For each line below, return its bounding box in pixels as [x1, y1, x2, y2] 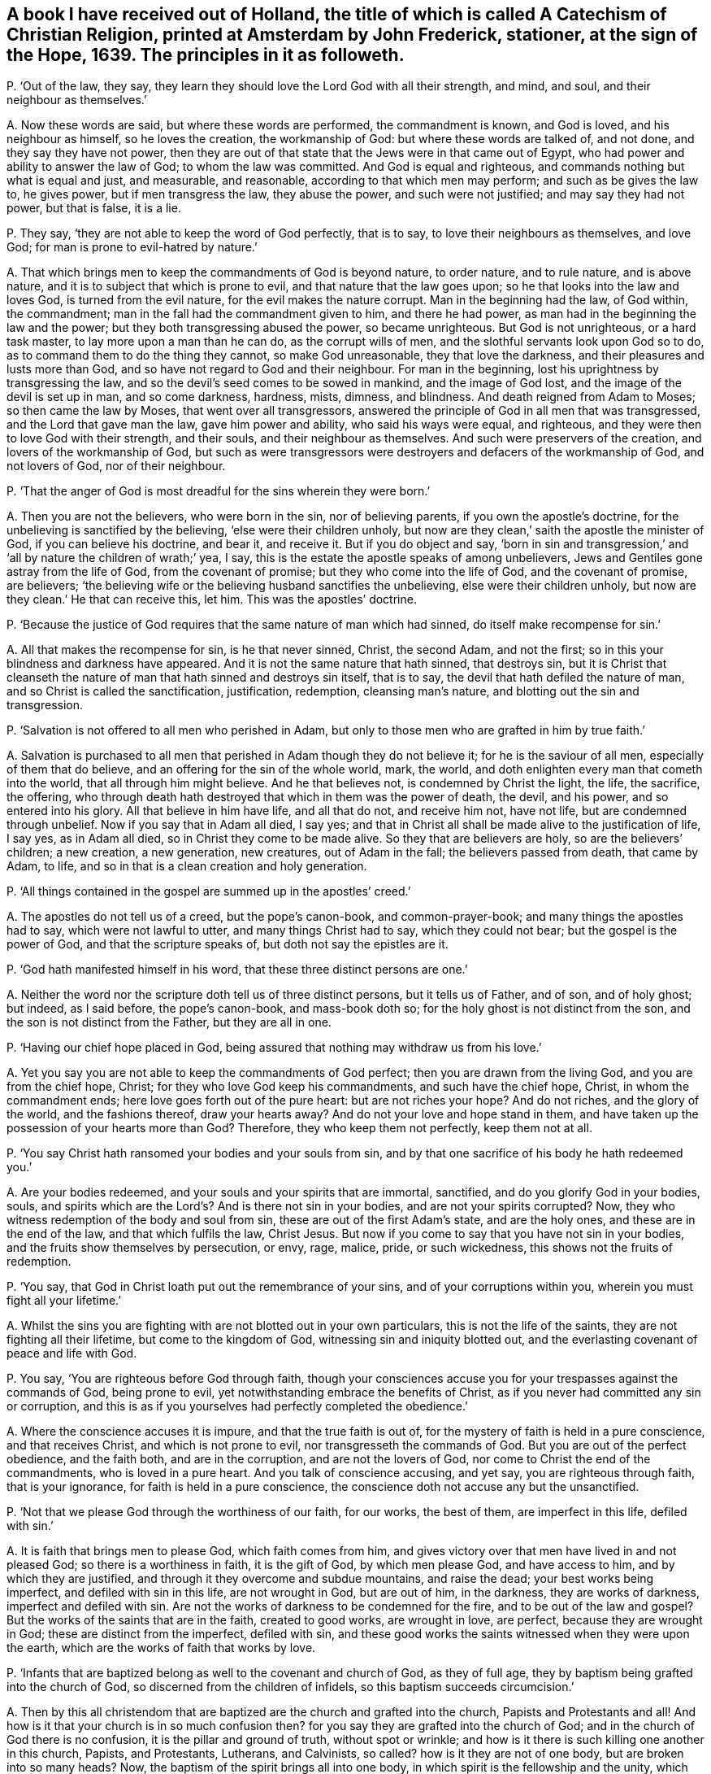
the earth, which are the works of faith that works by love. [7, 1641, 316, 1655]
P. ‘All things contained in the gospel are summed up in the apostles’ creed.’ [7, 884, 411, 899]
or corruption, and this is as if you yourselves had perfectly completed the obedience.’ [7, 1399, 468, 1414]
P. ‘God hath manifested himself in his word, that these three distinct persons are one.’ [7, 962, 468, 977]
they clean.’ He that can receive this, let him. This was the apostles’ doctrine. [7, 592, 417, 607]
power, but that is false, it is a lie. [7, 201, 181, 216]
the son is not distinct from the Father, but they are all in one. [7, 1015, 332, 1030]
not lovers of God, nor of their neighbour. [7, 459, 226, 473]
